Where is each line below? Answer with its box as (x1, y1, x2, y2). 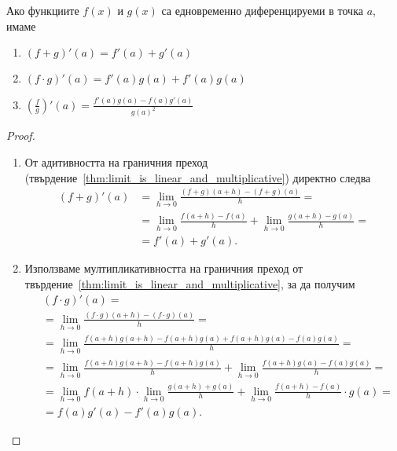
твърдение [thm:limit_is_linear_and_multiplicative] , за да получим (24, 275, 355, 291)
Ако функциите (6, 2, 79, 18)
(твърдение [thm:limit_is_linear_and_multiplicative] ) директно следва (24, 169, 371, 185)
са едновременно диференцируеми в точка (161, 2, 363, 18)
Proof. (6, 127, 35, 144)
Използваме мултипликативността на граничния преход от (24, 260, 303, 277)
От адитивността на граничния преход (24, 154, 208, 170)
